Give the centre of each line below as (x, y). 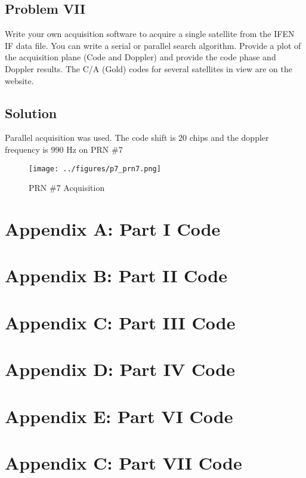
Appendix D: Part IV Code (120, 369)
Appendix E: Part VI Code (119, 416)
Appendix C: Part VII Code (123, 462)
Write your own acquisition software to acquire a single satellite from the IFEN (150, 34)
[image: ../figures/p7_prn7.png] (95, 169)
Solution (31, 112)
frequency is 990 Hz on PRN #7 (64, 149)
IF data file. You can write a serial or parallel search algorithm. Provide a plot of (153, 45)
